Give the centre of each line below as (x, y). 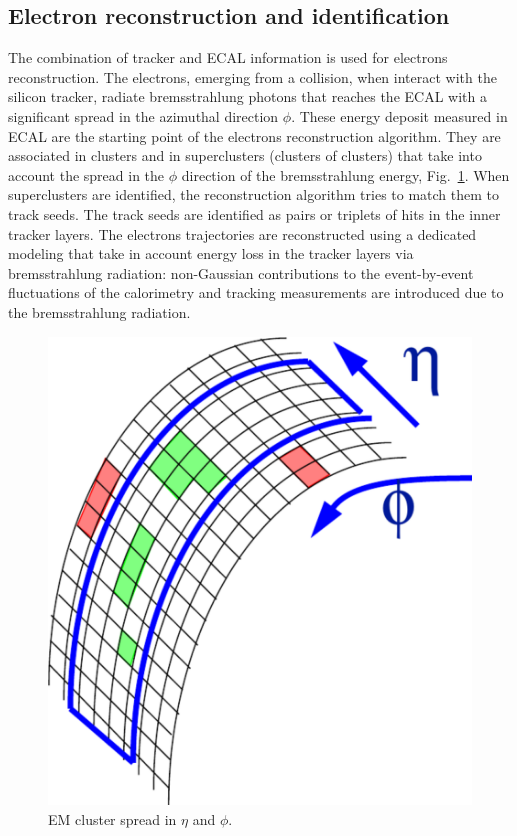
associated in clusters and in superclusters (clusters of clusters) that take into (245, 155)
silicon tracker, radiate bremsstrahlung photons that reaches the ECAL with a (247, 96)
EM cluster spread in (112, 818)
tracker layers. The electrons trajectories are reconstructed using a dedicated (242, 233)
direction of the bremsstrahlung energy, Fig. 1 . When (345, 174)
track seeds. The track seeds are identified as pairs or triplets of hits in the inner (254, 213)
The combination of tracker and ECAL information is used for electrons (228, 57)
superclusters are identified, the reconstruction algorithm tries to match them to (254, 194)
